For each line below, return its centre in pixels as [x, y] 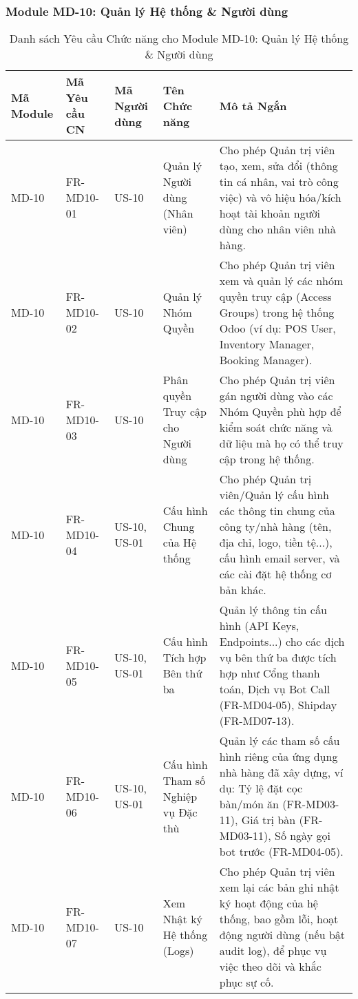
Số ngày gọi [302, 836]
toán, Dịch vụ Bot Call [275, 689]
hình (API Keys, [259, 626]
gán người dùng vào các [276, 396]
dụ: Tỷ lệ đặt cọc [261, 788]
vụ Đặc [180, 812]
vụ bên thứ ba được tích [278, 658]
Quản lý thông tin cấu [273, 610]
